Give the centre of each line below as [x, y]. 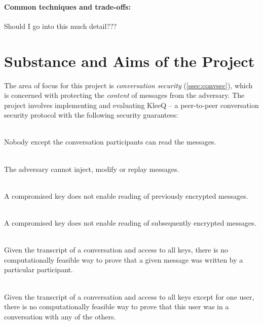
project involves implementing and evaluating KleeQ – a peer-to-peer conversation [131, 105]
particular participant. [39, 269]
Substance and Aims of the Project [129, 61]
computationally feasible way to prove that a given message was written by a [124, 259]
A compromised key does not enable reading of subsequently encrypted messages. [130, 223]
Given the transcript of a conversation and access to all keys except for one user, [129, 296]
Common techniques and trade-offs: [67, 6]
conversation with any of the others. [60, 316]
